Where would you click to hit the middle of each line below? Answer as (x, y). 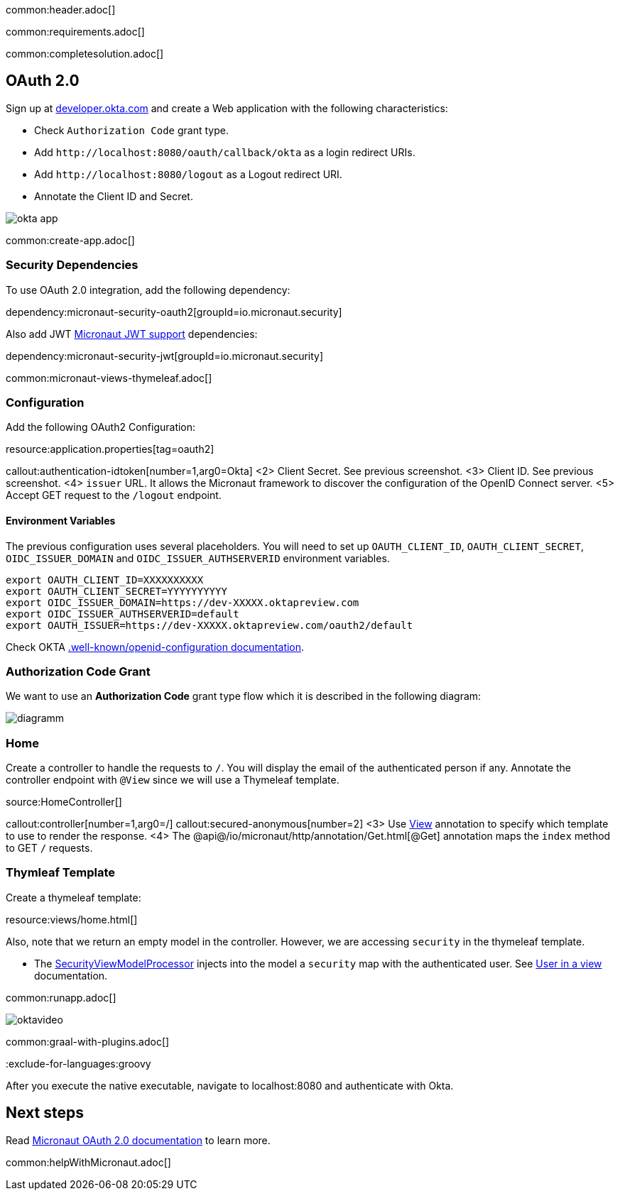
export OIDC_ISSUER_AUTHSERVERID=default (123, 614)
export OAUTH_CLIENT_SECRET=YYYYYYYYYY (116, 591)
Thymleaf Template (60, 873)
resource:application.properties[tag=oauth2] (110, 449)
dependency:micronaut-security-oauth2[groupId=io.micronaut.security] (174, 312)
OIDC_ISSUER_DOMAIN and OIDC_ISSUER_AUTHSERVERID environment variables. (198, 558)
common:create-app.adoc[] (70, 240)
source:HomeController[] (64, 802)
